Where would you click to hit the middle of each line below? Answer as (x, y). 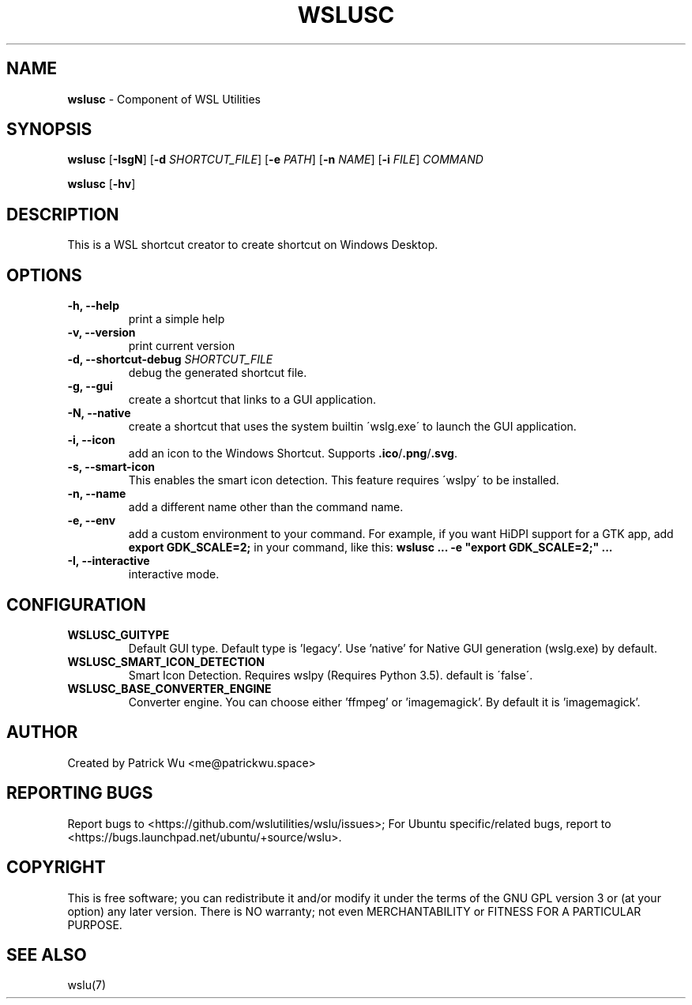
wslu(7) (87, 985)
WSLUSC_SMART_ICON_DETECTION (166, 661)
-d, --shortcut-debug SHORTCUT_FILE (170, 359)
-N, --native (99, 413)
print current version (182, 346)
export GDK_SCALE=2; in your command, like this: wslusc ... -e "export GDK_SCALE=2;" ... (370, 548)
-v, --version (102, 333)
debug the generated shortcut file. (218, 373)
